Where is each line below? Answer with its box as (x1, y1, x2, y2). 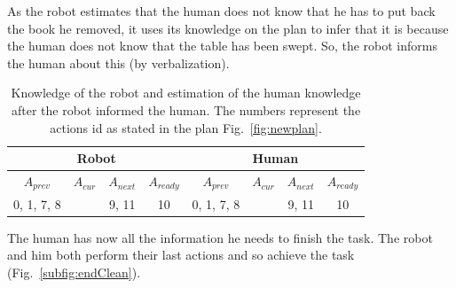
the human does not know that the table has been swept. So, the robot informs (7, 36, 437, 55)
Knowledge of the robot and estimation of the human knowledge (11, 83, 361, 102)
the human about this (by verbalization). (7, 53, 230, 72)
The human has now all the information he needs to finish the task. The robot (7, 228, 433, 246)
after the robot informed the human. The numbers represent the (11, 100, 361, 119)
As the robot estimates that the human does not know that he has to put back (7, 2, 436, 19)
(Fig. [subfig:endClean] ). (7, 262, 141, 281)
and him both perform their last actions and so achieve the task (7, 245, 355, 264)
